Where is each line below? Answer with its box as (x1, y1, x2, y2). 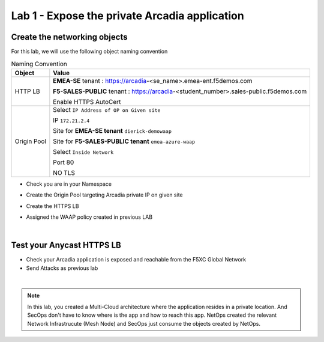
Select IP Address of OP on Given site (53, 105, 161, 114)
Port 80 (53, 158, 74, 166)
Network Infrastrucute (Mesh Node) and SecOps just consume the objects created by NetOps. (27, 320, 261, 327)
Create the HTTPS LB (26, 202, 79, 210)
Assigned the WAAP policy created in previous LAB (26, 213, 153, 221)
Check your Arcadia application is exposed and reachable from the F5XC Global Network (26, 256, 246, 263)
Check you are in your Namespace (26, 180, 112, 188)
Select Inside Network (53, 147, 114, 156)
